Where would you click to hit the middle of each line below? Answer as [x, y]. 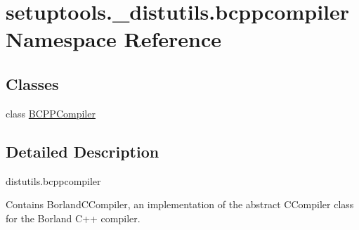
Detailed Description [83, 151]
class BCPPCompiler [51, 113]
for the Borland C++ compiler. [73, 218]
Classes [32, 83]
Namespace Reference [113, 39]
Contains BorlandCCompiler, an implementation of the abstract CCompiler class [180, 204]
